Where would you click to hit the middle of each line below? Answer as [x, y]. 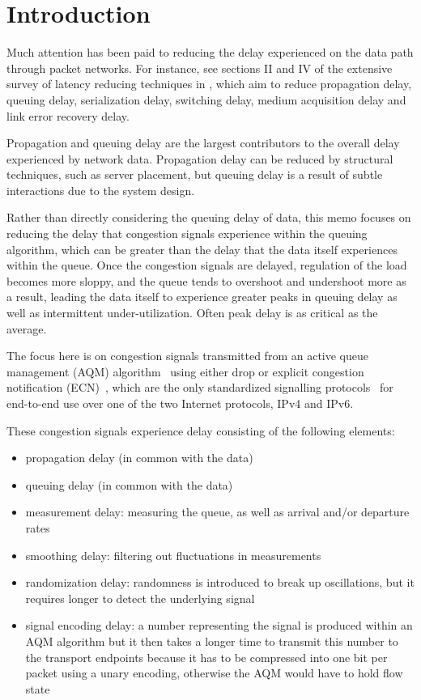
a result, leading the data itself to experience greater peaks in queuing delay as [202, 297]
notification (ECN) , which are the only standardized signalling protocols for [200, 387]
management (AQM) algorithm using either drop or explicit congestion [185, 371]
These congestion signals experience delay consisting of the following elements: [201, 430]
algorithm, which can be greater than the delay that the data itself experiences [202, 249]
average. [27, 328]
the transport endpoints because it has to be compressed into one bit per [206, 657]
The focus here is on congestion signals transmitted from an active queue [187, 356]
